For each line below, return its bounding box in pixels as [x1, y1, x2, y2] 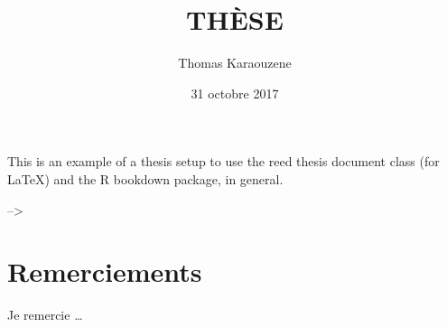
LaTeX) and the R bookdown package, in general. [7, 169, 284, 188]
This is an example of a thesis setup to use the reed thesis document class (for [7, 152, 440, 171]
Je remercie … [7, 305, 83, 324]
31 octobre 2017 [191, 83, 279, 102]
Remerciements [7, 253, 202, 290]
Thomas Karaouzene [178, 53, 292, 72]
